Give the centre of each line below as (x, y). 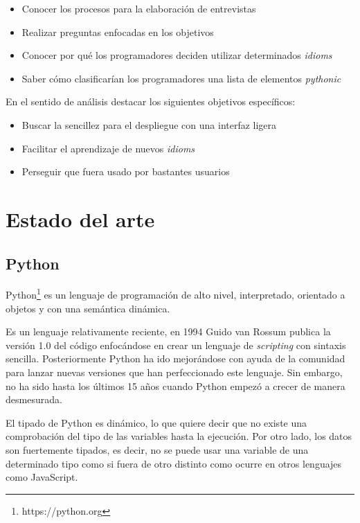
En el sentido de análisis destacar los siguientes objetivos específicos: (151, 101)
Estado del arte (80, 219)
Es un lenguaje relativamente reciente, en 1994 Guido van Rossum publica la (168, 331)
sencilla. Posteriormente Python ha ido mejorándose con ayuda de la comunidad (175, 358)
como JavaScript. (42, 477)
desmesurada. (34, 399)
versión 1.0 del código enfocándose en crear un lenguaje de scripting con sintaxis (176, 345)
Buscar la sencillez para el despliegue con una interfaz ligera (149, 124)
